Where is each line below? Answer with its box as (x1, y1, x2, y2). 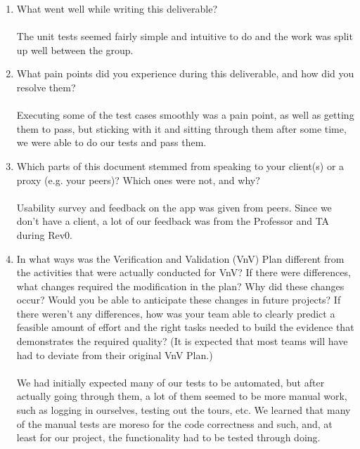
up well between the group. (16, 42, 134, 57)
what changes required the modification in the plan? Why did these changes (16, 278, 345, 293)
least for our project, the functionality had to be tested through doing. (16, 430, 321, 445)
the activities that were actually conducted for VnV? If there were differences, (16, 265, 351, 280)
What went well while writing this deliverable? (16, 1, 218, 15)
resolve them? (16, 79, 76, 94)
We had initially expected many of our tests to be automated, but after (16, 375, 325, 389)
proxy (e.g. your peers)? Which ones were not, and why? (16, 172, 260, 187)
